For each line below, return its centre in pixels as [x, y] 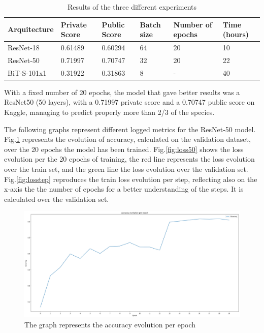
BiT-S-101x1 [27, 72]
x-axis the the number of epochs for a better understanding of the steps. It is [124, 189]
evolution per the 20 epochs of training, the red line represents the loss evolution [129, 159]
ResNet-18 [24, 48]
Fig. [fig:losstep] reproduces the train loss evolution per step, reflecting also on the [131, 179]
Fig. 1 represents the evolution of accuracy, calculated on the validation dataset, [127, 139]
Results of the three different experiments [132, 7]
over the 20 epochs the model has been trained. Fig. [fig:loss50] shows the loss [124, 149]
